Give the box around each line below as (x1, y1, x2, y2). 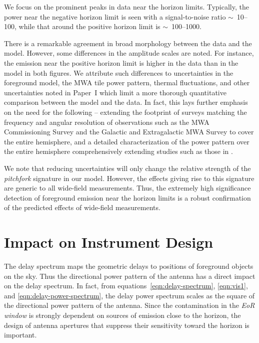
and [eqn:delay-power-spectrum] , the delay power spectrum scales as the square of (4, 290, 255, 300)
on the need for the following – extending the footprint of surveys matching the (4, 106, 247, 117)
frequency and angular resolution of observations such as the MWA (4, 116, 209, 127)
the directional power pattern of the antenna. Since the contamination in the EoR (4, 300, 255, 310)
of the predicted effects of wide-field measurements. (4, 202, 160, 213)
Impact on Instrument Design (4, 232, 213, 252)
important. (4, 329, 37, 340)
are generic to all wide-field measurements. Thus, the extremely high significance (4, 183, 251, 193)
